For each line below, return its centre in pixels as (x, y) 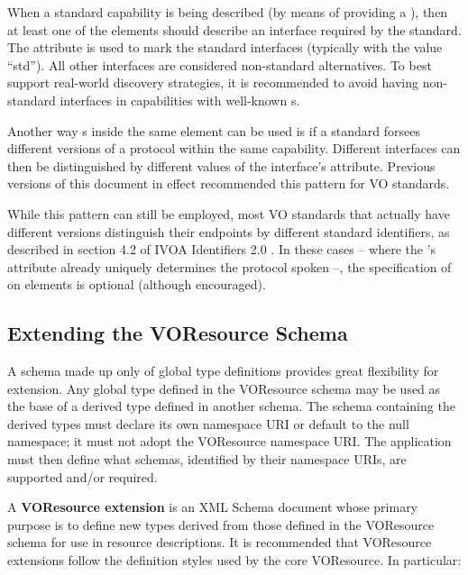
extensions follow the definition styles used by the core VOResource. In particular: (234, 560)
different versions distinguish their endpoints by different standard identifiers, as (229, 231)
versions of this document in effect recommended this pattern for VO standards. (229, 183)
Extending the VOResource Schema (178, 333)
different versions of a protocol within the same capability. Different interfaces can (234, 148)
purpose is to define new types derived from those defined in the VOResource (221, 524)
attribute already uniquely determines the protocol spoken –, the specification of (229, 266)
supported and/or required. (83, 476)
